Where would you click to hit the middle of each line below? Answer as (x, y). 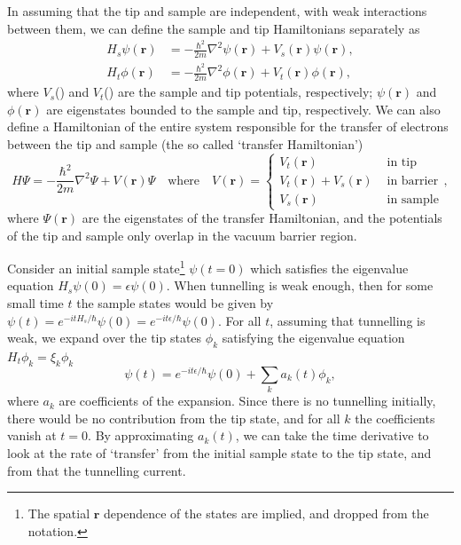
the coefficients (395, 418)
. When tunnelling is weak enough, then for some (300, 285)
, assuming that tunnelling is (348, 320)
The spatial (59, 513)
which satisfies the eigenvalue (329, 268)
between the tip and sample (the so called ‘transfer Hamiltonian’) (185, 143)
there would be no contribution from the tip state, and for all (174, 418)
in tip (402, 162)
